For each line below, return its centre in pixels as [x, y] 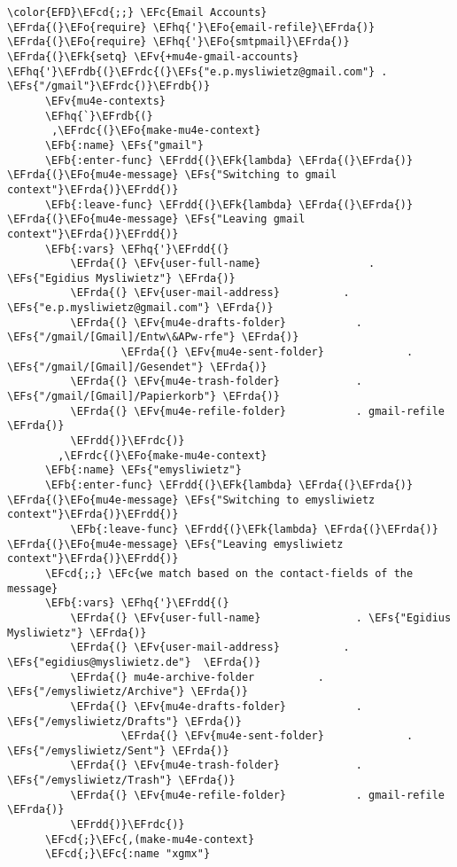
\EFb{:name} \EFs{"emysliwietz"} [143, 470]
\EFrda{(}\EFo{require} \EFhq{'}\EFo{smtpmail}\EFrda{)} [178, 42]
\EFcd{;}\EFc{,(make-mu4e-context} [150, 839]
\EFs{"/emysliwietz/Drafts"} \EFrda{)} [124, 721]
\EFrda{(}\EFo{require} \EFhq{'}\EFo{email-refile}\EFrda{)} [191, 27]
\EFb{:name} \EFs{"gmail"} [124, 145]
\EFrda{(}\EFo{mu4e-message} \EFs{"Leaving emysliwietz [175, 544]
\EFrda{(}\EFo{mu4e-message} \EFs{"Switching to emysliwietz [191, 500]
